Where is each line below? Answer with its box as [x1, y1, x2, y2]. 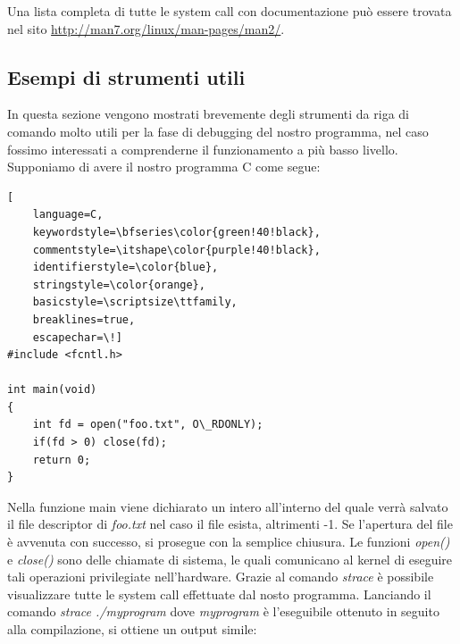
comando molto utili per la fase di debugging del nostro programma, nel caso [7, 121, 429, 140]
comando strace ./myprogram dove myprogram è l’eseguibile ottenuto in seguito [7, 602, 439, 621]
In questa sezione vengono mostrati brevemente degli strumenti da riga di [7, 105, 409, 123]
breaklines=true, [32, 313, 136, 326]
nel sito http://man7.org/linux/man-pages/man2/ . [7, 19, 285, 38]
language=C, [32, 208, 104, 222]
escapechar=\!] [32, 330, 122, 344]
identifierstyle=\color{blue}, [32, 261, 219, 274]
